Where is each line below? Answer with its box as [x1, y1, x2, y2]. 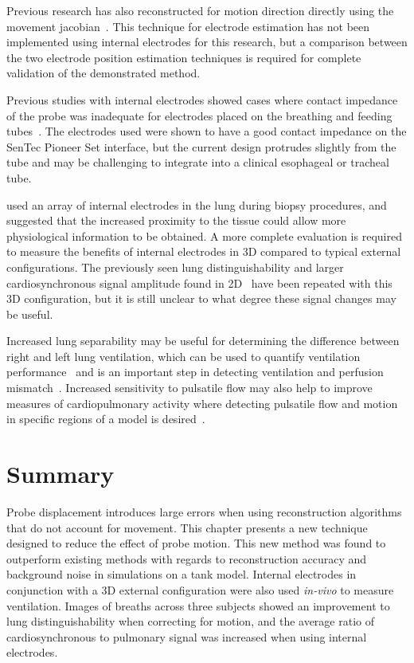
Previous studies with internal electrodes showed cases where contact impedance [6, 91, 398, 108]
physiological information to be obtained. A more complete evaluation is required [6, 227, 402, 244]
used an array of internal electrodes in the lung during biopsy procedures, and [6, 196, 387, 213]
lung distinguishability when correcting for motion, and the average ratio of [6, 613, 375, 630]
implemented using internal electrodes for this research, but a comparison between [6, 33, 408, 50]
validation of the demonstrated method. [6, 65, 201, 81]
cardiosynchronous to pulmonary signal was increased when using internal [6, 628, 367, 645]
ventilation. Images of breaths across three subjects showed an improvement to [6, 597, 390, 614]
